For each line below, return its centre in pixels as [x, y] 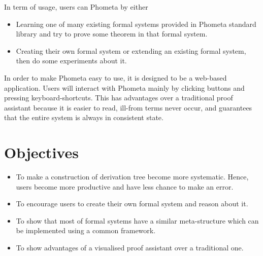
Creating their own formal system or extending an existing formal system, [131, 50]
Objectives [41, 152]
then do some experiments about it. [71, 61]
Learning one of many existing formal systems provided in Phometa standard [136, 24]
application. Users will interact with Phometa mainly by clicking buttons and [124, 87]
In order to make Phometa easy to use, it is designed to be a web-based [116, 77]
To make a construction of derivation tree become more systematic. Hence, [132, 177]
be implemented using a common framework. [86, 230]
